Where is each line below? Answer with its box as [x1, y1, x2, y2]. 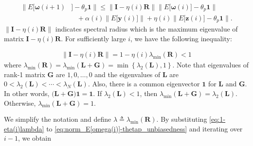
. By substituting [156, 114, 207, 124]
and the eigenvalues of [94, 69, 161, 79]
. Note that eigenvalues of [172, 60, 249, 70]
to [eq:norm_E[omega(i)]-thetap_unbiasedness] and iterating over [46, 123, 243, 133]
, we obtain [18, 133, 52, 143]
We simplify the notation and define [4, 114, 111, 124]
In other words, [4, 88, 50, 98]
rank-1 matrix [4, 69, 45, 79]
